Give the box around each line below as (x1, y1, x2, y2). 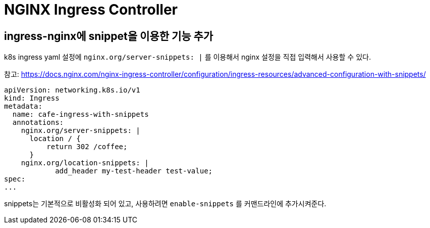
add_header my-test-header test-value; (55, 167, 213, 175)
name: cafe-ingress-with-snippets (12, 110, 149, 119)
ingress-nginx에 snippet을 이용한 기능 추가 (4, 29, 213, 42)
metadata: (4, 102, 42, 111)
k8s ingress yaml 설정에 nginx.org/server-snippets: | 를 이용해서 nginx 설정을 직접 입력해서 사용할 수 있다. (4, 53, 371, 62)
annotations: (12, 118, 64, 127)
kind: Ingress (4, 94, 60, 103)
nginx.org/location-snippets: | (21, 159, 149, 167)
